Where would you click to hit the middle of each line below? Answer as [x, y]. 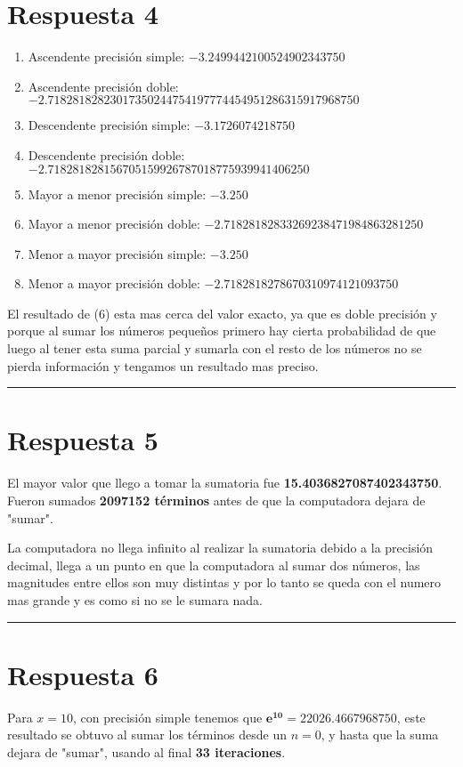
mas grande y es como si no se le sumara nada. [135, 599]
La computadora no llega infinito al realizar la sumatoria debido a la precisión [220, 548]
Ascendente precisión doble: [103, 86]
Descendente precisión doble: [106, 154]
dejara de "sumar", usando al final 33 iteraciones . [146, 751]
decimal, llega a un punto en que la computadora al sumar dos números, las [214, 565]
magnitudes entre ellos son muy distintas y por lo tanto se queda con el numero [224, 582]
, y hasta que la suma [380, 735]
